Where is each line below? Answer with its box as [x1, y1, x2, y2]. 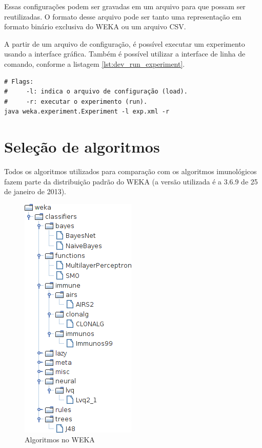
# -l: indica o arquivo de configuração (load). [4, 88, 188, 96]
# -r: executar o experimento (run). [4, 98, 148, 105]
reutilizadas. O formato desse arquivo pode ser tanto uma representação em [4, 11, 241, 22]
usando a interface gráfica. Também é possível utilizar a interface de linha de [4, 48, 246, 59]
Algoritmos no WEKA [25, 434, 95, 445]
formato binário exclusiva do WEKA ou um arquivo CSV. [4, 21, 186, 32]
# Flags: [4, 78, 34, 85]
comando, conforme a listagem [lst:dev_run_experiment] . [4, 58, 185, 69]
